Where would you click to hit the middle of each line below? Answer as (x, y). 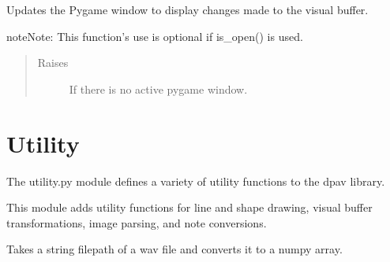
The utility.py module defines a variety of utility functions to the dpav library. (196, 181)
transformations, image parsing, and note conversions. (137, 222)
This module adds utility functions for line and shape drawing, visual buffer (189, 207)
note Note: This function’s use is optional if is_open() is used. (155, 36)
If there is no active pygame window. (158, 89)
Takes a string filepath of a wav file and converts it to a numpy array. (174, 249)
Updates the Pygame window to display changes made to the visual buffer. (187, 9)
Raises (53, 63)
